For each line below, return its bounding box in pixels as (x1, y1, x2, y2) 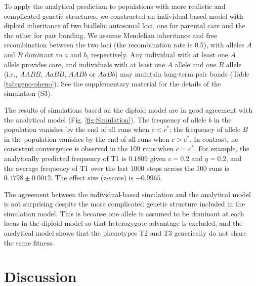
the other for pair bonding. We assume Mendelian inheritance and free (4, 30, 217, 40)
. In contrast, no (189, 133, 239, 144)
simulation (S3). (4, 88, 52, 98)
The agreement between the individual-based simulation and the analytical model (4, 189, 251, 199)
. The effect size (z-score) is (50, 172, 133, 183)
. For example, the (194, 143, 250, 154)
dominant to (25, 49, 62, 59)
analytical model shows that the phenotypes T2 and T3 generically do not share (4, 228, 247, 238)
